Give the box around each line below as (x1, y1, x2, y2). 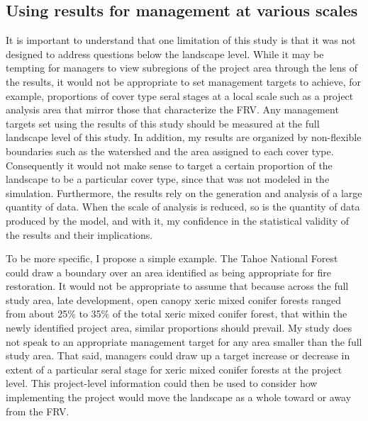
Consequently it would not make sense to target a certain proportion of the (6, 157, 333, 172)
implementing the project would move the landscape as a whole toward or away (6, 390, 352, 405)
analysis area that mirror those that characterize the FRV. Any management (6, 102, 339, 117)
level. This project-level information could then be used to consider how (6, 376, 318, 391)
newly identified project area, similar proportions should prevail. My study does (6, 320, 352, 335)
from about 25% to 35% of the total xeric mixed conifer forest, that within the (6, 306, 347, 321)
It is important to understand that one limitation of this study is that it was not (6, 33, 356, 47)
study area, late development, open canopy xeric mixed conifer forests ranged (6, 292, 341, 307)
